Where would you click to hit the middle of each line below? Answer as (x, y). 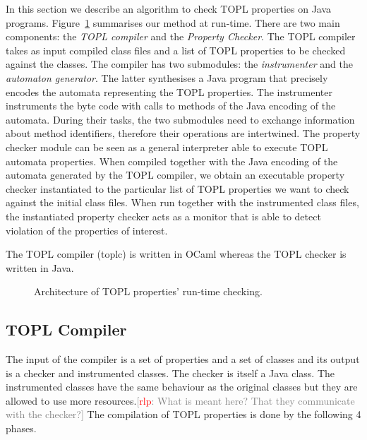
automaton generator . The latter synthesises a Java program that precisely (167, 77)
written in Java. (40, 267)
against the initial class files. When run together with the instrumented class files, (182, 202)
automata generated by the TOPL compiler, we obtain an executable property (175, 175)
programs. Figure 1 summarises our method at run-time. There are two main (173, 22)
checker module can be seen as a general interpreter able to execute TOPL (167, 147)
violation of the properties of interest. (87, 230)
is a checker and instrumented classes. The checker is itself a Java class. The (170, 373)
